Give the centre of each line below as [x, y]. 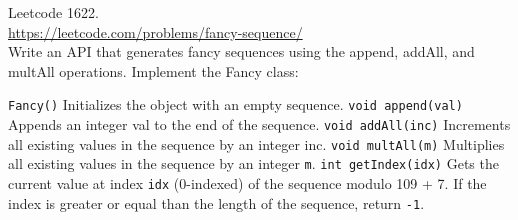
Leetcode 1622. [53, 12]
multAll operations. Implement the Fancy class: [153, 70]
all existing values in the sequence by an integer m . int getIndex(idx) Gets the [253, 163]
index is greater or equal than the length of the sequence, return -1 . [216, 202]
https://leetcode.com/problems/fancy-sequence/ [155, 31]
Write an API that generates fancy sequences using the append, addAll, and [241, 51]
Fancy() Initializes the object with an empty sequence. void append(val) [235, 104]
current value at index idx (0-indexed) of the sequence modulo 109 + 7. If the [247, 183]
